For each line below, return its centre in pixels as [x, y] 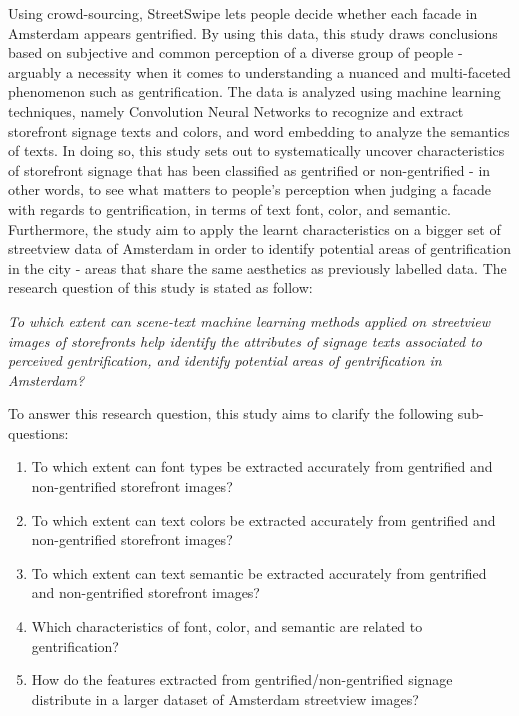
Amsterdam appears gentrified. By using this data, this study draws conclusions [253, 32]
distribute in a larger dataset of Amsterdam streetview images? [225, 698]
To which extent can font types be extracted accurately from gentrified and [262, 466]
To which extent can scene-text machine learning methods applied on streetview [249, 320]
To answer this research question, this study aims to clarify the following [231, 413]
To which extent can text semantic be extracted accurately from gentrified [259, 572]
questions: [38, 432]
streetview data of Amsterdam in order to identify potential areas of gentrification [259, 248]
